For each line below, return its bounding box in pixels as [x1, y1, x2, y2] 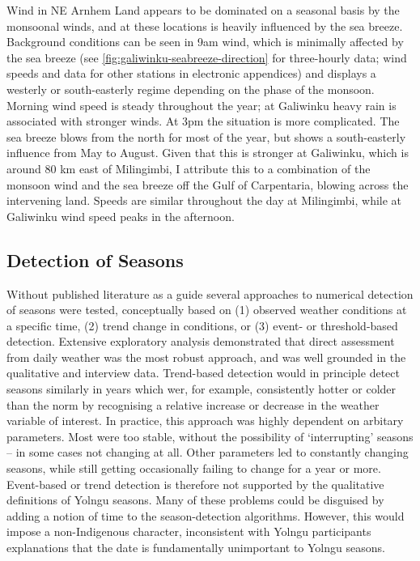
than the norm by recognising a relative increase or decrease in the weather [6, 396, 380, 413]
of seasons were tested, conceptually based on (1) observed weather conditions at [6, 301, 407, 318]
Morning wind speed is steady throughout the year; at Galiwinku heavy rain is [6, 96, 397, 113]
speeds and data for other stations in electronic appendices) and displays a [6, 65, 376, 82]
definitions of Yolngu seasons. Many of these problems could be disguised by [6, 491, 384, 508]
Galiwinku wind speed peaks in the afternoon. [6, 207, 235, 224]
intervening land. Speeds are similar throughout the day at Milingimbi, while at [6, 192, 402, 209]
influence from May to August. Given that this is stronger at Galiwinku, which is [6, 144, 409, 161]
